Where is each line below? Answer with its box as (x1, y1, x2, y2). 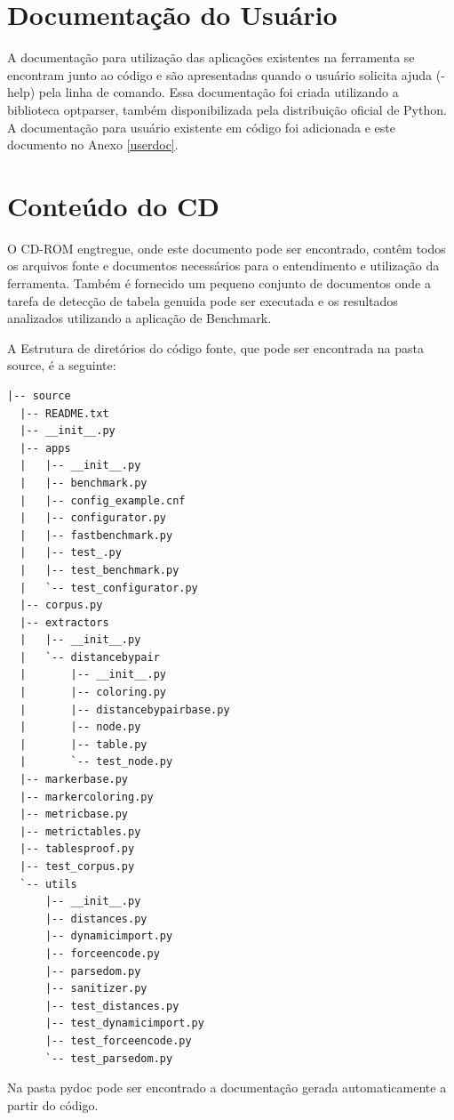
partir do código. (7, 1095, 99, 1114)
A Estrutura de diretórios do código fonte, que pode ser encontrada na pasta (7, 338, 424, 357)
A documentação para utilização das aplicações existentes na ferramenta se (7, 48, 415, 67)
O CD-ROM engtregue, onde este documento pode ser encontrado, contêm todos (7, 238, 446, 257)
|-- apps (20, 441, 71, 455)
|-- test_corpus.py (20, 860, 135, 873)
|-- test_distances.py (44, 999, 179, 1012)
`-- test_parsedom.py (44, 1052, 173, 1065)
